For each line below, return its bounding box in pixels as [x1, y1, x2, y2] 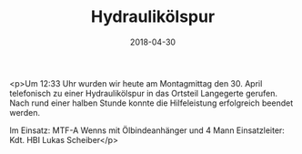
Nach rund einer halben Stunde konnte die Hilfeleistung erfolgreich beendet [9, 98, 294, 108]
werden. [9, 107, 41, 118]
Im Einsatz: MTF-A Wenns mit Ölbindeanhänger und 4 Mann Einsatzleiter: [9, 125, 285, 136]
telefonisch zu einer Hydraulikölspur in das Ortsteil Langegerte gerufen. [9, 87, 277, 98]
